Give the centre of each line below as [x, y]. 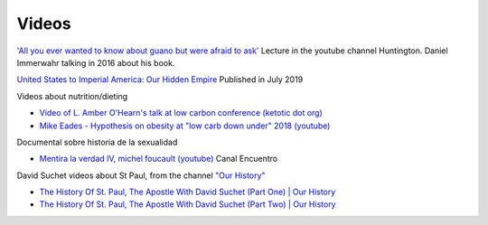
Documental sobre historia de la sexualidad [97, 142]
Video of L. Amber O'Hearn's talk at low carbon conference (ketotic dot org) [181, 113]
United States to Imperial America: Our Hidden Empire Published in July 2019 [160, 80]
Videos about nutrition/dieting [72, 96]
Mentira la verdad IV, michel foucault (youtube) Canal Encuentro [159, 159]
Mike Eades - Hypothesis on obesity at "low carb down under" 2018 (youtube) [185, 126]
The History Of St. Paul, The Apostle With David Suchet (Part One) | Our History [188, 192]
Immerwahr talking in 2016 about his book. [96, 62]
